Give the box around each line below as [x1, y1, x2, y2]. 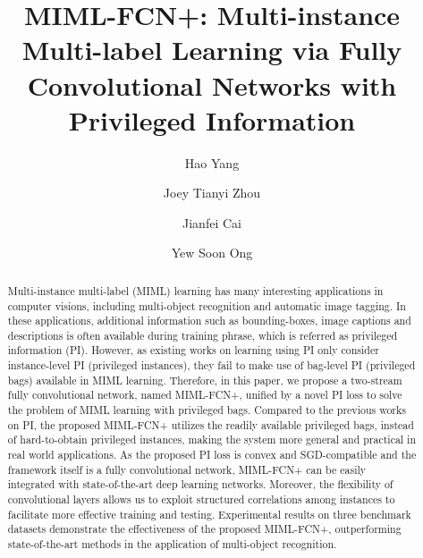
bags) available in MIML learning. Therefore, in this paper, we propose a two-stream [7, 372, 402, 387]
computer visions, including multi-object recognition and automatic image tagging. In [7, 298, 406, 313]
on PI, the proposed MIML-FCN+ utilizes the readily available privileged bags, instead [7, 417, 414, 432]
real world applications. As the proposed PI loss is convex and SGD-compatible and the [7, 447, 417, 462]
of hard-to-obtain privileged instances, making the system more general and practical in [7, 432, 417, 447]
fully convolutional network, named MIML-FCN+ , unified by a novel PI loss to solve [7, 387, 402, 402]
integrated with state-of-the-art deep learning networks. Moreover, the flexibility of [7, 477, 393, 492]
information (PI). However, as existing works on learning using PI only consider [7, 342, 379, 358]
